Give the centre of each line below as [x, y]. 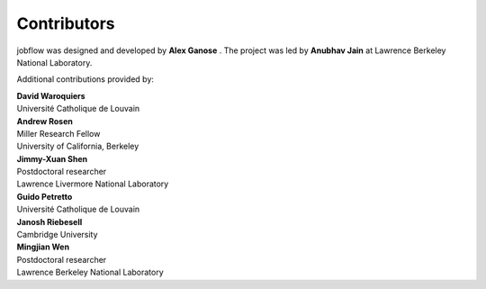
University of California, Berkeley [78, 146]
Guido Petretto [45, 196]
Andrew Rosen [45, 121]
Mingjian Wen [43, 247]
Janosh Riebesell [49, 221]
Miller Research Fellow [58, 133]
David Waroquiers [51, 95]
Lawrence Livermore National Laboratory [93, 184]
